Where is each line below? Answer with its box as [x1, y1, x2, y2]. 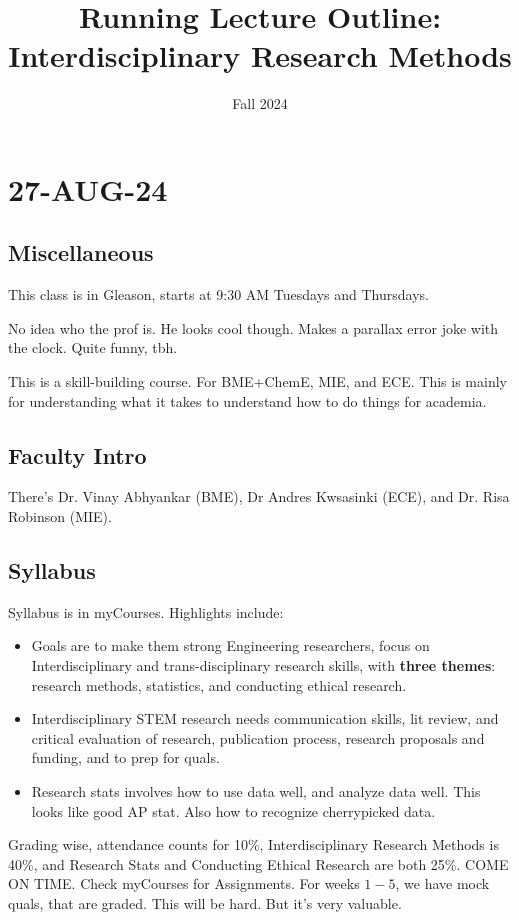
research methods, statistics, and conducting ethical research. [31, 674, 407, 695]
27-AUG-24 [8, 168, 168, 209]
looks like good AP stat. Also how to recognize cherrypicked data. [31, 800, 436, 821]
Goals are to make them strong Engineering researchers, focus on [31, 635, 430, 656]
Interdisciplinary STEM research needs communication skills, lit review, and [31, 708, 499, 729]
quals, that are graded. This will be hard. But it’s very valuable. [8, 892, 402, 913]
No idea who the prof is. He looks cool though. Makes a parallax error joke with [8, 317, 499, 338]
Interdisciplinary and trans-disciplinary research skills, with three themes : [31, 655, 496, 676]
